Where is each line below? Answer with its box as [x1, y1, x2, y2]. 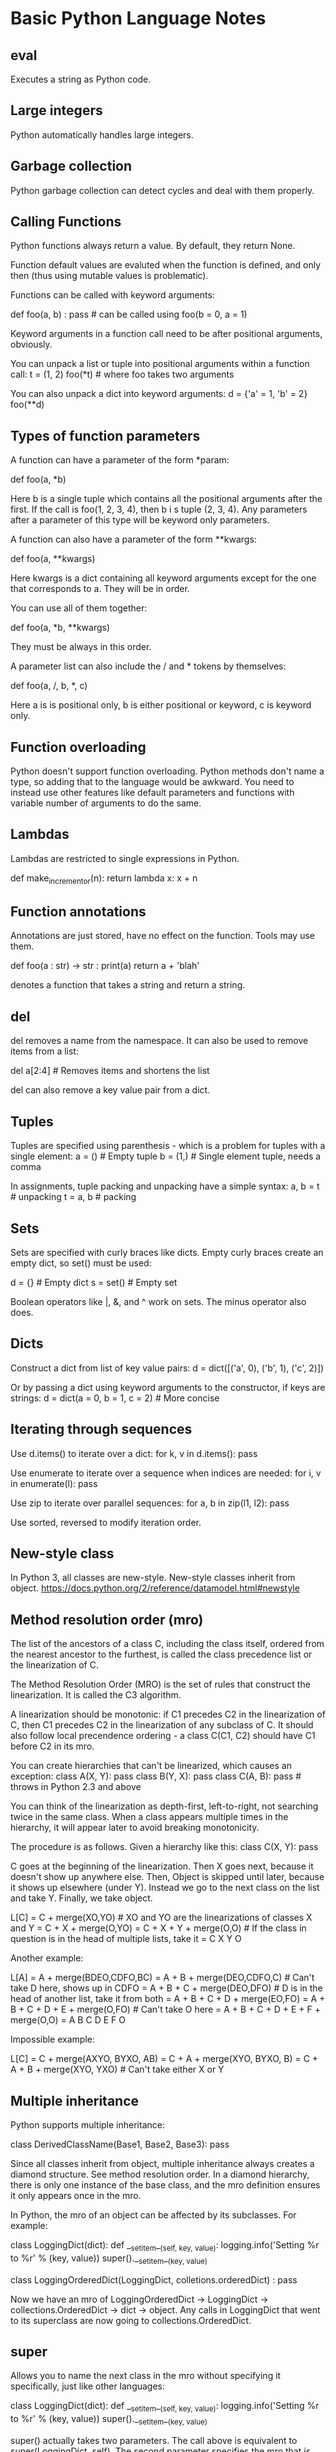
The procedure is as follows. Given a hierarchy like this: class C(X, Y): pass [10, 1841, 319, 1853]
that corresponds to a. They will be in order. [10, 583, 190, 595]
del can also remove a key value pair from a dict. [10, 1084, 211, 1096]
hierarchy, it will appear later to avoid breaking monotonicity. [10, 1822, 260, 1834]
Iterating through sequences [10, 1421, 193, 1438]
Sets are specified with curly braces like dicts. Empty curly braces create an [10, 1246, 324, 1258]
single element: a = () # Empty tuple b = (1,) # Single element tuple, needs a [10, 1150, 322, 1162]
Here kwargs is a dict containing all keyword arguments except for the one [10, 572, 317, 584]
